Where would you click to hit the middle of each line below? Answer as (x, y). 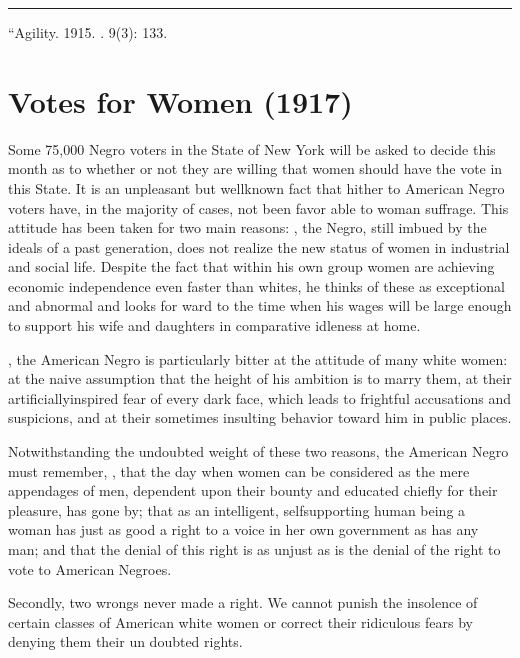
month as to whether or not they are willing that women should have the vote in (255, 168)
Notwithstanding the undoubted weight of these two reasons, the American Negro (258, 451)
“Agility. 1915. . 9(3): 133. (88, 32)
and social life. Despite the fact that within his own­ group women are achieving (251, 266)
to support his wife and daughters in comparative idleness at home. (214, 325)
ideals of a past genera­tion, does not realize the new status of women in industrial (259, 246)
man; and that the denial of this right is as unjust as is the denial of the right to (254, 549)
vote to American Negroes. (90, 568)
